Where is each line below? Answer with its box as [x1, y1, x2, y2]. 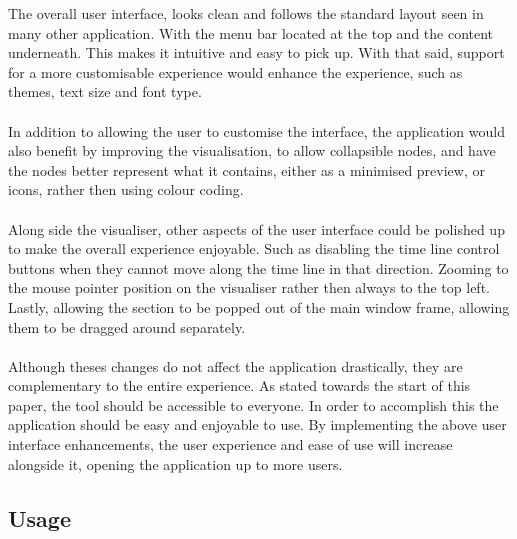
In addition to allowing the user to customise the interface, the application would [8, 120, 505, 141]
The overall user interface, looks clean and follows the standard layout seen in [8, 3, 484, 23]
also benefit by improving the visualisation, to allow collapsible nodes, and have [8, 140, 496, 161]
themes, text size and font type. [8, 81, 202, 102]
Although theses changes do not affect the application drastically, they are [8, 355, 463, 376]
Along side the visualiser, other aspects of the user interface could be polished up [8, 218, 505, 239]
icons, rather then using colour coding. [8, 179, 244, 200]
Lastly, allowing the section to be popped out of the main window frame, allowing [8, 296, 510, 317]
